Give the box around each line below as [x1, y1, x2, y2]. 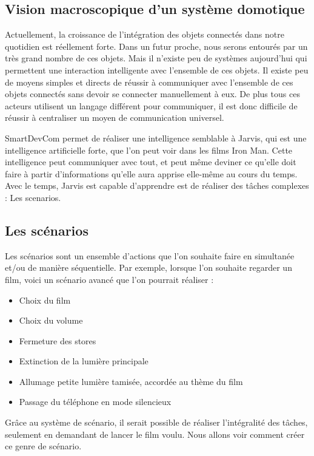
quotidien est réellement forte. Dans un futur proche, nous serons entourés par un [5, 39, 308, 52]
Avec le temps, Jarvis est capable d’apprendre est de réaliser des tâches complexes [5, 179, 309, 192]
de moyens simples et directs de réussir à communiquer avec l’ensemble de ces [5, 75, 293, 88]
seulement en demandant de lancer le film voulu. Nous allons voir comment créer [5, 427, 305, 440]
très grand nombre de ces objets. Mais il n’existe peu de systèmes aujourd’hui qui [5, 52, 307, 64]
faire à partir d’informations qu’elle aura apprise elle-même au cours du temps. [5, 167, 298, 180]
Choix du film [19, 293, 71, 306]
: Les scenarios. [5, 191, 61, 203]
